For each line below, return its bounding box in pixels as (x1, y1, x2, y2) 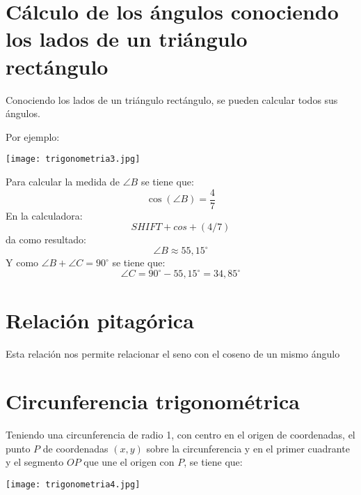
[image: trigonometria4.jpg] (6, 480, 141, 489)
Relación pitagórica (6, 305, 194, 334)
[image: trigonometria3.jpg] (6, 154, 141, 165)
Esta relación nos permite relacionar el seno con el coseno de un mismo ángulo (6, 346, 340, 360)
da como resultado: (6, 232, 87, 247)
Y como (6, 255, 39, 270)
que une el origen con (83, 455, 175, 469)
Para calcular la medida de (6, 174, 120, 188)
